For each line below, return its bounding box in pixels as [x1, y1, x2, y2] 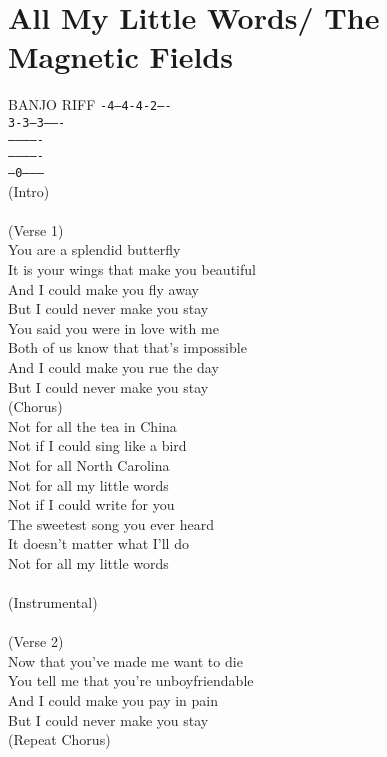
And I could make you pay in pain [8, 690, 219, 711]
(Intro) [8, 180, 50, 201]
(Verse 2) [8, 631, 64, 652]
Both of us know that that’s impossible [8, 337, 247, 358]
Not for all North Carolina [8, 454, 170, 475]
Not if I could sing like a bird [8, 435, 187, 456]
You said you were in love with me [8, 317, 219, 338]
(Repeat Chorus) [8, 729, 111, 750]
